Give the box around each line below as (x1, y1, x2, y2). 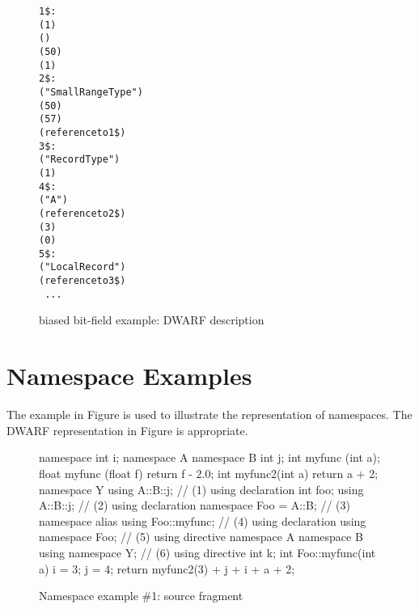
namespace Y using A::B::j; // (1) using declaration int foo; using (39, 480, 364, 497)
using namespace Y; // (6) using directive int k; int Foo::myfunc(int (39, 543, 376, 560)
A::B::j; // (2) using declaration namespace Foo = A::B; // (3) (39, 497, 350, 514)
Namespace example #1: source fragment (39, 587, 243, 604)
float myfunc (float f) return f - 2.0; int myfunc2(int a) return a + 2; (39, 464, 379, 481)
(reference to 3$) (39, 275, 126, 287)
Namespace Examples (6, 359, 252, 392)
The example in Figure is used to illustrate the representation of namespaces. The (6, 406, 413, 423)
